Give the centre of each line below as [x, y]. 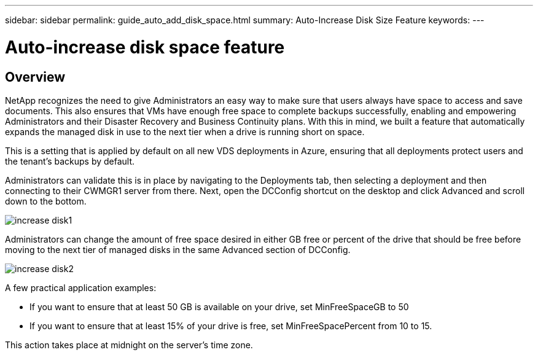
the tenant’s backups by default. [70, 161]
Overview [35, 77]
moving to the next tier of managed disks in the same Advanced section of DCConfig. [178, 249]
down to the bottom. [46, 201]
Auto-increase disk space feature [145, 47]
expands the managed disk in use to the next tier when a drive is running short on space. [185, 131]
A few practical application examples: [81, 287]
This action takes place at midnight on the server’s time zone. [129, 345]
